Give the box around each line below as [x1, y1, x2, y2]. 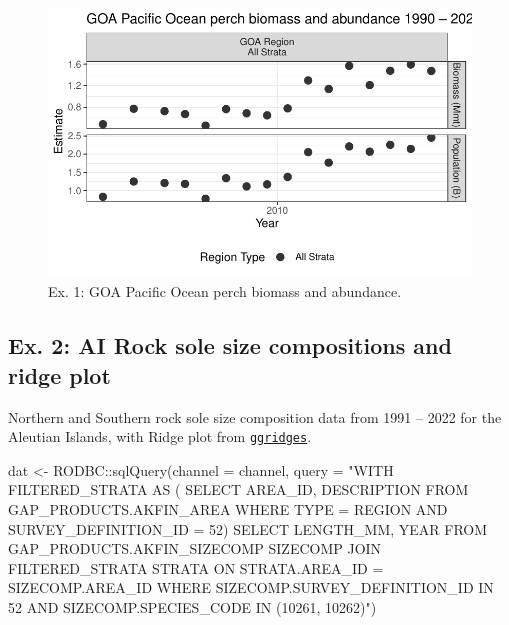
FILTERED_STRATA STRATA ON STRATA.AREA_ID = [8, 557, 384, 578]
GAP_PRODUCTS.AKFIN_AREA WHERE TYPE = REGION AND [8, 499, 448, 520]
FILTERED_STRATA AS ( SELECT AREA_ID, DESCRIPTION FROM [8, 479, 469, 500]
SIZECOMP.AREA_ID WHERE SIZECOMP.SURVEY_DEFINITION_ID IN [8, 577, 494, 598]
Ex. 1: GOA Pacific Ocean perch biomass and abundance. [48, 281, 402, 302]
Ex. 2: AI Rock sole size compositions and [8, 330, 452, 361]
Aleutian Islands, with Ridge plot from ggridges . [8, 426, 312, 447]
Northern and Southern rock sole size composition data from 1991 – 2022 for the [8, 406, 502, 427]
